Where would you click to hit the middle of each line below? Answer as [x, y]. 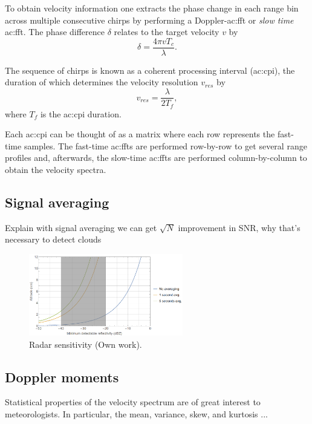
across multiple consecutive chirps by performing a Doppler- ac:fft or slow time [149, 20]
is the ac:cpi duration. [81, 113]
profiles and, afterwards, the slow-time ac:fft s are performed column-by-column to [156, 158]
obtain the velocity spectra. [56, 169]
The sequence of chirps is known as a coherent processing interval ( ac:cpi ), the [150, 70]
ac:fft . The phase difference [55, 32]
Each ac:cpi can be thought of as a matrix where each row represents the [140, 134]
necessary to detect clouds [53, 239]
